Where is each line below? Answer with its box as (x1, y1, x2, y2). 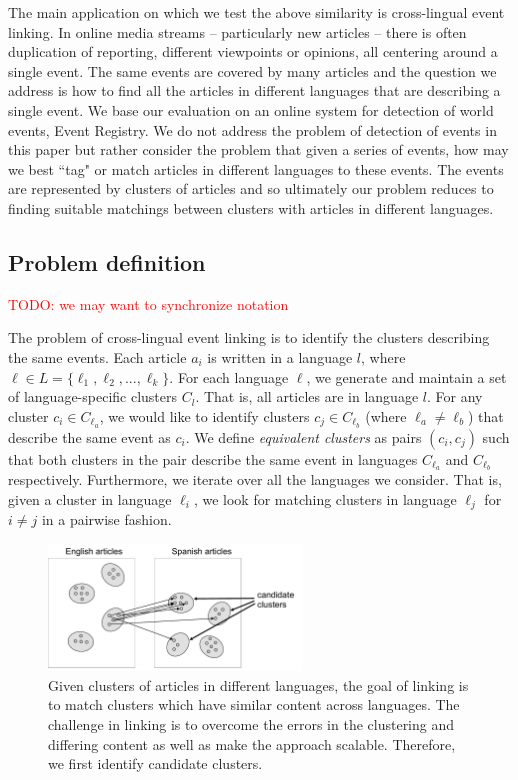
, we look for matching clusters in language (193, 489, 457, 510)
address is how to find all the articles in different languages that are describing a (8, 80, 501, 101)
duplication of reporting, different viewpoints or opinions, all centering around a (8, 41, 498, 62)
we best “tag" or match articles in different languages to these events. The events (8, 158, 504, 179)
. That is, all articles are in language (195, 386, 419, 407)
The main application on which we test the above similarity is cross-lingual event (8, 2, 505, 22)
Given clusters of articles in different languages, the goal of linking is (48, 674, 469, 695)
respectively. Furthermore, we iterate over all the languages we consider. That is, (8, 469, 502, 490)
